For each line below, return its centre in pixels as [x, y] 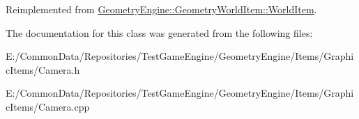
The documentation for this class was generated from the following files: [159, 32]
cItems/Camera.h [43, 69]
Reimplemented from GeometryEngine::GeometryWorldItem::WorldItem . [161, 9]
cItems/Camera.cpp [48, 106]
